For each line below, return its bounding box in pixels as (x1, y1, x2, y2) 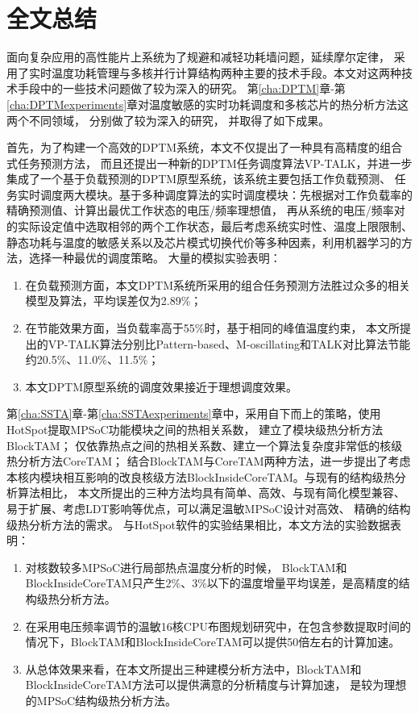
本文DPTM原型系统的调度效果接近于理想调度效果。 (25, 378, 297, 395)
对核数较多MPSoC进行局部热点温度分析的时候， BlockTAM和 (25, 558, 347, 575)
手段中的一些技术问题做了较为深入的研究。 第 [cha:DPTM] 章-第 (17, 80, 346, 97)
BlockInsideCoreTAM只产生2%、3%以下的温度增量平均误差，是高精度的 (25, 574, 399, 591)
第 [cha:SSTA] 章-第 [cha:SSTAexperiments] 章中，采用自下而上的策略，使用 (6, 405, 381, 422)
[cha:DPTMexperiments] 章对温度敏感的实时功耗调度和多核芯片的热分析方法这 (6, 95, 409, 112)
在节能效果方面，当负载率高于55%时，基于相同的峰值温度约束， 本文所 (25, 319, 400, 336)
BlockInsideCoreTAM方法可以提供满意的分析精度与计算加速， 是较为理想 (25, 676, 407, 693)
